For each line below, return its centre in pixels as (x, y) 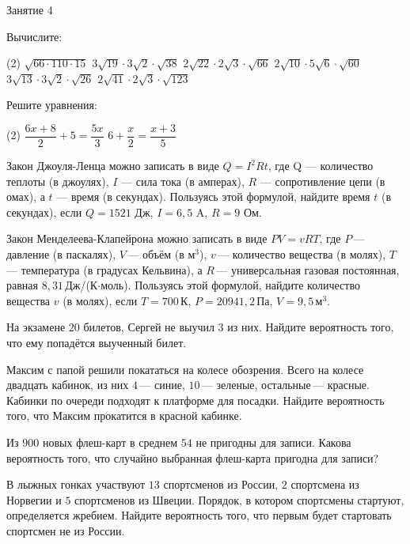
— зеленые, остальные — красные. (285, 385)
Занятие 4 (30, 9)
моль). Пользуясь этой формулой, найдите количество (230, 285)
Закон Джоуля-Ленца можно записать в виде (113, 166)
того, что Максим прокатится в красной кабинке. (124, 416)
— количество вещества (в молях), (302, 254)
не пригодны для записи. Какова (273, 442)
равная (22, 285)
